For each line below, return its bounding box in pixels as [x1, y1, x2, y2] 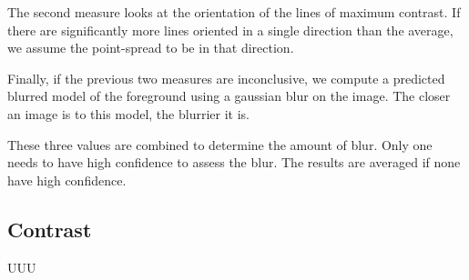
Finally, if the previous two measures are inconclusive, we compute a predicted [7, 68, 445, 87]
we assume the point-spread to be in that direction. [7, 38, 294, 57]
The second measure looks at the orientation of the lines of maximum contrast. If [7, 3, 461, 21]
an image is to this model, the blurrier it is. [7, 104, 250, 123]
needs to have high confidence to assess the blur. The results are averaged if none [7, 153, 461, 172]
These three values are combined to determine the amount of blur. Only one [7, 135, 433, 154]
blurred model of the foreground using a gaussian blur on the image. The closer [7, 86, 451, 105]
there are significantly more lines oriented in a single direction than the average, [7, 20, 454, 39]
